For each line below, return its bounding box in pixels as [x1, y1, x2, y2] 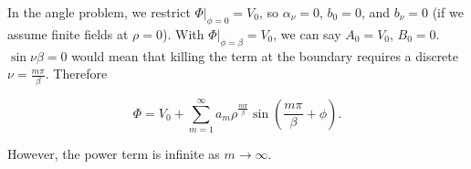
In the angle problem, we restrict [7, 3, 191, 21]
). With [162, 24, 204, 43]
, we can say [273, 24, 341, 43]
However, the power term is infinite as [7, 143, 220, 163]
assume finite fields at [7, 24, 129, 43]
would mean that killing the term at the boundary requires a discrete [71, 46, 458, 65]
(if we [432, 3, 464, 21]
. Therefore [45, 64, 108, 83]
